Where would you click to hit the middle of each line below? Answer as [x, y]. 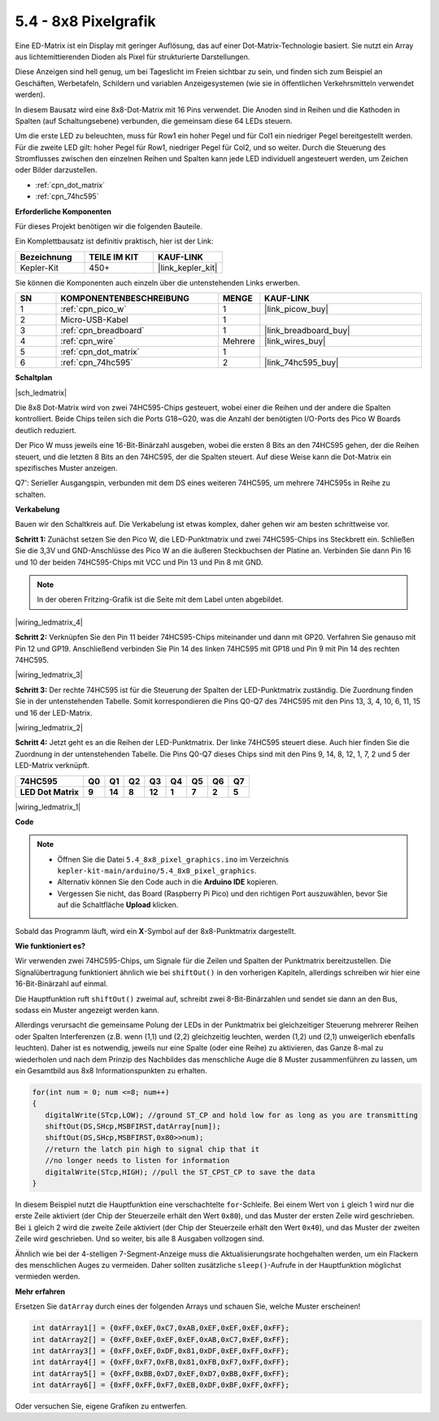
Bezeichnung [46, 257]
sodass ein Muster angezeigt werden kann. [87, 1010]
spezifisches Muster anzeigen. [66, 467]
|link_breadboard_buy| [307, 331]
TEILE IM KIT [114, 257]
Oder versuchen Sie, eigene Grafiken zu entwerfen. [101, 1406]
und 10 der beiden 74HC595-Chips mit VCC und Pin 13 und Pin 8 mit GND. [139, 562]
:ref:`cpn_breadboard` [102, 331]
